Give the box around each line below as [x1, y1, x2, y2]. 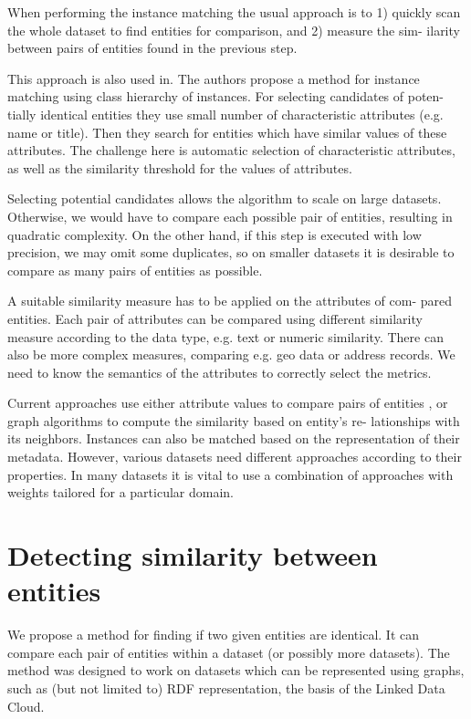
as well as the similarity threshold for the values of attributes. [7, 158, 352, 177]
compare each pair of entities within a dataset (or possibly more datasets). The [7, 642, 450, 662]
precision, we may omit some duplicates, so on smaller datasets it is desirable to [7, 243, 455, 262]
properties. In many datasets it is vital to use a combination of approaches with [7, 464, 454, 484]
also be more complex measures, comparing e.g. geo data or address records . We [7, 345, 455, 364]
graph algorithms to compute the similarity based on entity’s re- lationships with [7, 411, 460, 430]
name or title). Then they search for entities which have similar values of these [7, 122, 447, 141]
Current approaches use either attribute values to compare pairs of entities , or [7, 393, 448, 412]
